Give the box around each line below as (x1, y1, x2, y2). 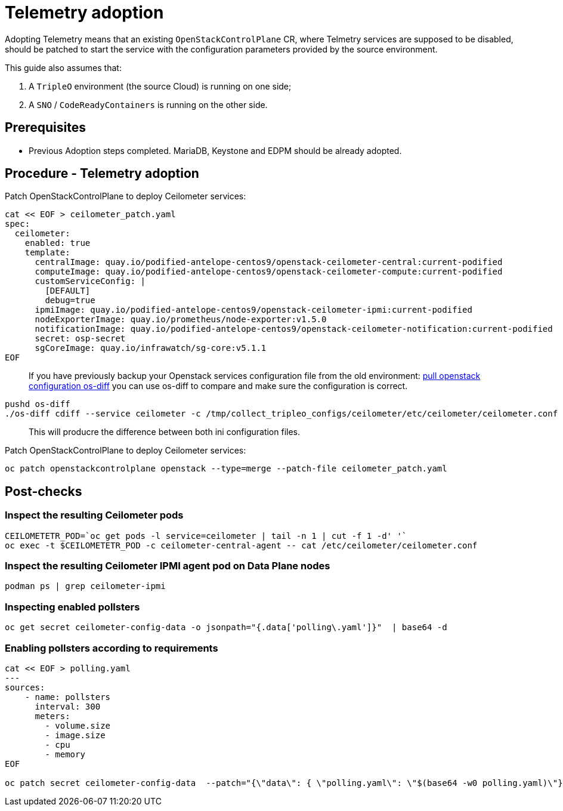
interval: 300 (35, 701, 101, 711)
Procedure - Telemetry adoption (5, 166, 199, 181)
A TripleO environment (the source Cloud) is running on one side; (29, 81, 292, 91)
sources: (5, 682, 45, 692)
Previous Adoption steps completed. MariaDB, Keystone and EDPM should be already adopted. (29, 145, 402, 156)
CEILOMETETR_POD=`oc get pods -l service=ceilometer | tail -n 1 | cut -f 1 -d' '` (5, 531, 407, 541)
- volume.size (45, 720, 111, 730)
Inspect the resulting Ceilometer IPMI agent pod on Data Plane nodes (5, 560, 330, 572)
